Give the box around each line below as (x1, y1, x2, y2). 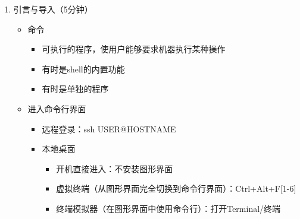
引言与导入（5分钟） (13, 3, 93, 15)
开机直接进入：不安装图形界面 (56, 162, 173, 174)
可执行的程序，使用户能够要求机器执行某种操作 (42, 43, 226, 55)
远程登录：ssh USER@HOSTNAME (42, 122, 176, 135)
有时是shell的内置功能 (42, 62, 125, 75)
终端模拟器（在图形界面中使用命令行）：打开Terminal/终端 (56, 202, 281, 214)
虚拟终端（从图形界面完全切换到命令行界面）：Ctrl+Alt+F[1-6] (56, 182, 296, 195)
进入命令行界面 (27, 102, 86, 115)
